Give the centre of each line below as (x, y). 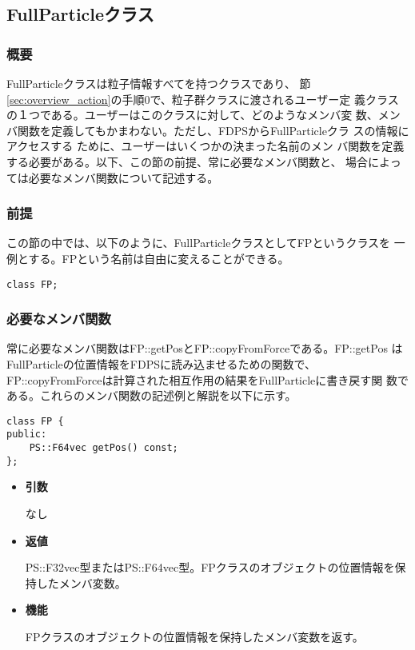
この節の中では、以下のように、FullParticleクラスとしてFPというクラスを (199, 243)
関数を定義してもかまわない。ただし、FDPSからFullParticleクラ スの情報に (213, 130)
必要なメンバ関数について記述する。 (124, 177)
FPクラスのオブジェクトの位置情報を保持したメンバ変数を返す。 (194, 636)
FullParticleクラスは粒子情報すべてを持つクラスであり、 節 (159, 83)
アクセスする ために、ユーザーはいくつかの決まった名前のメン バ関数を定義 (206, 146)
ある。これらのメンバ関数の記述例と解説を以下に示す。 (152, 395)
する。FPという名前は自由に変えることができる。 (159, 258)
